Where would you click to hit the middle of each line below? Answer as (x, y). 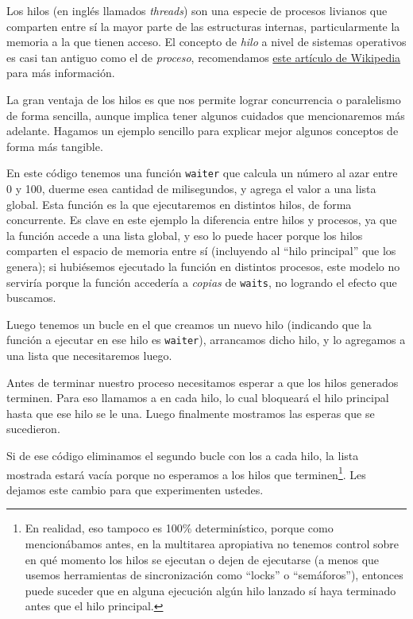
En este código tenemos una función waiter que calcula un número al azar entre (202, 173)
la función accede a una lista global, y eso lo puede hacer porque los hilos (185, 235)
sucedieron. (33, 429)
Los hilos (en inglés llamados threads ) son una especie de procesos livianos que (197, 10)
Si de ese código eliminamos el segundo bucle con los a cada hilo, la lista (183, 456)
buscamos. (31, 298)
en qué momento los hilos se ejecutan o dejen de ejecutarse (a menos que (202, 559)
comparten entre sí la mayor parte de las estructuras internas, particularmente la (203, 26)
